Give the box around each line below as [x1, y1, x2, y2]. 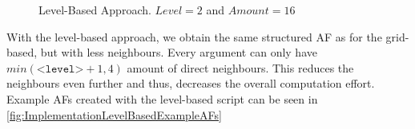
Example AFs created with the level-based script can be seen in [6, 90, 318, 107]
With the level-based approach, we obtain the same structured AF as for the [6, 28, 382, 45]
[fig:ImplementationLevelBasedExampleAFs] [6, 106, 222, 123]
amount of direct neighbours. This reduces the [127, 59, 354, 76]
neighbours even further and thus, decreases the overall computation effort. [6, 75, 375, 92]
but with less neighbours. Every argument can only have [40, 44, 317, 61]
